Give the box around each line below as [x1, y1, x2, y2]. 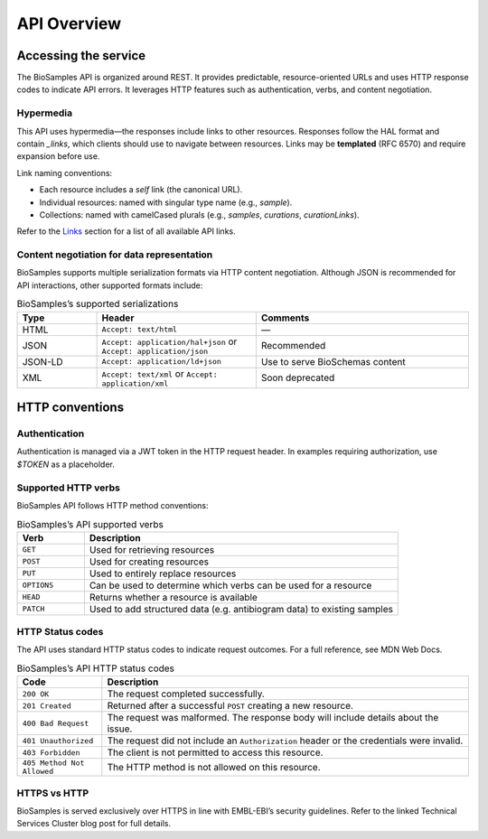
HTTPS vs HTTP [16, 787, 89, 799]
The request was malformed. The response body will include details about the [107, 712, 439, 724]
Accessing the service [16, 48, 146, 63]
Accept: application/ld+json [101, 357, 221, 367]
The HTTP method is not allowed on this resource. [107, 761, 321, 774]
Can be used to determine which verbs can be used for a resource [89, 579, 372, 592]
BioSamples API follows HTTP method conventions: [16, 499, 209, 510]
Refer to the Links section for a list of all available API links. [16, 226, 236, 237]
